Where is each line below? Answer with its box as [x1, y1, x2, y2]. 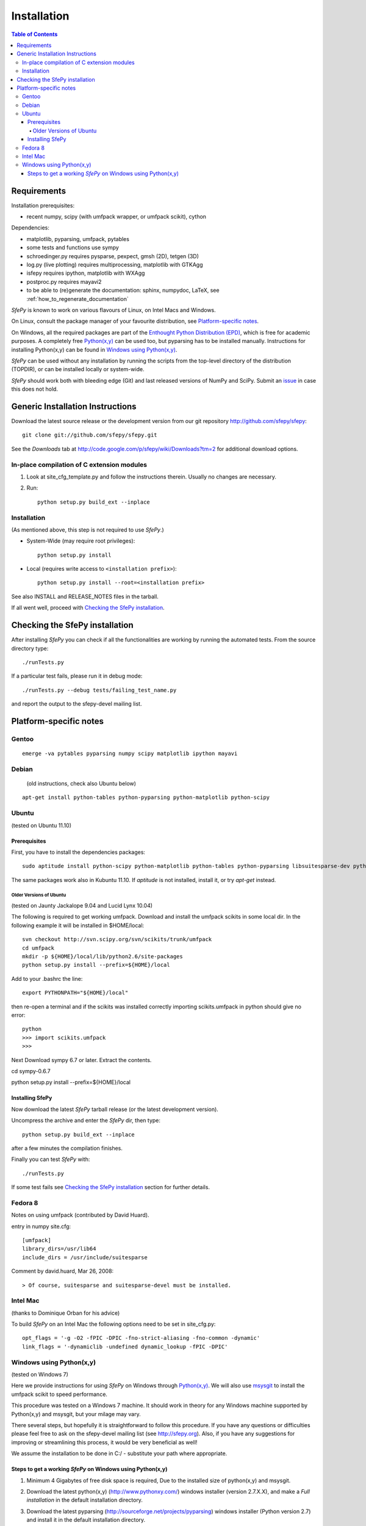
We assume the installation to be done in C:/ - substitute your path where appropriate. [11, 1450, 228, 1457]
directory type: [11, 645, 49, 652]
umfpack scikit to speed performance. [11, 1390, 108, 1398]
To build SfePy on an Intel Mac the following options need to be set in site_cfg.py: [11, 1320, 216, 1328]
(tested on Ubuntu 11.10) [11, 822, 72, 829]
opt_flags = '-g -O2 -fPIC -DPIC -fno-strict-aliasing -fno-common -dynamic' [22, 1334, 260, 1342]
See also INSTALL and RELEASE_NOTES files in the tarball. [11, 593, 159, 600]
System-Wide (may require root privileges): [26, 537, 135, 544]
